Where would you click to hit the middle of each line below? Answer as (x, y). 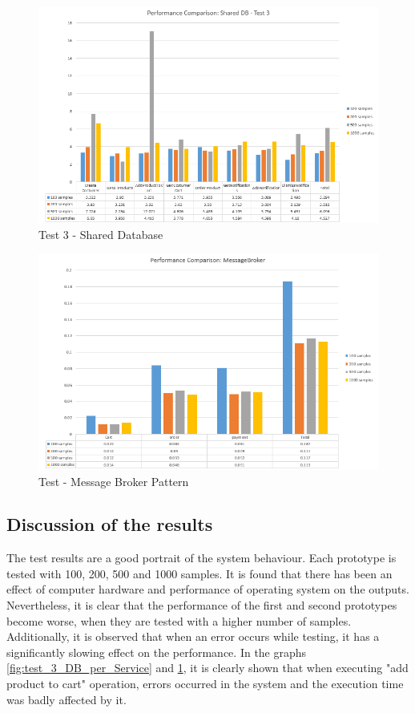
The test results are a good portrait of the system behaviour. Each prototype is (201, 558)
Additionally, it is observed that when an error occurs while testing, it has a (193, 636)
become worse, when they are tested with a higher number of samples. (179, 620)
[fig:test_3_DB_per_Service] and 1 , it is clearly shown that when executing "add (207, 668)
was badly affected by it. (66, 699)
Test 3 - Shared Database (101, 234)
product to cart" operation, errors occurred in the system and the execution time (205, 684)
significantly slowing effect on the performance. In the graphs (157, 652)
